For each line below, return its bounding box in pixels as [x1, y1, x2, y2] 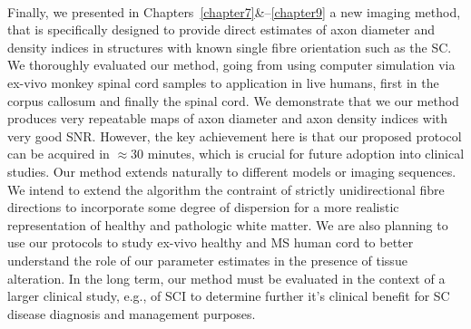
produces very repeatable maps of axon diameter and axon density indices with [7, 109, 448, 128]
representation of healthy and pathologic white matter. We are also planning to [7, 215, 448, 234]
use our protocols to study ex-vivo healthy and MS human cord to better [7, 233, 414, 252]
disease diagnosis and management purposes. [7, 304, 256, 323]
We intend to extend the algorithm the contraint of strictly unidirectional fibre [7, 179, 445, 198]
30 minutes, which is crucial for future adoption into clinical [131, 144, 465, 163]
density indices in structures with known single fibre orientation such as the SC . [7, 37, 452, 56]
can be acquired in [7, 144, 110, 163]
